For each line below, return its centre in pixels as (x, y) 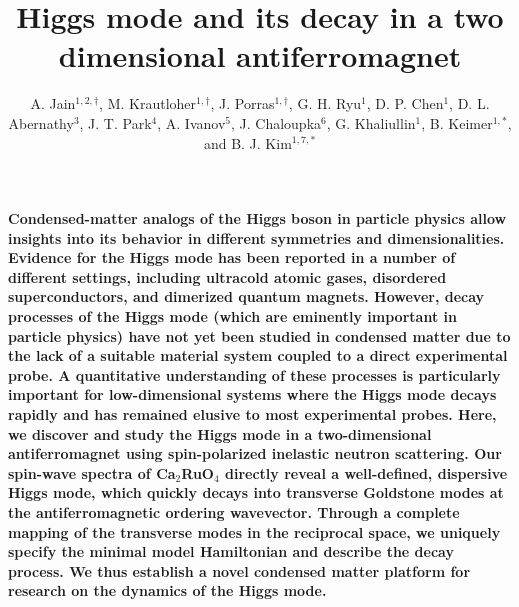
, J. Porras (242, 103)
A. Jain (53, 103)
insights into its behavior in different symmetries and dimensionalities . (256, 237)
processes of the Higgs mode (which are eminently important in (232, 316)
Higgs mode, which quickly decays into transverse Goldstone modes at (256, 492)
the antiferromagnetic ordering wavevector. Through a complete (234, 512)
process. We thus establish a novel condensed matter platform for (239, 570)
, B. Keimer (457, 122)
